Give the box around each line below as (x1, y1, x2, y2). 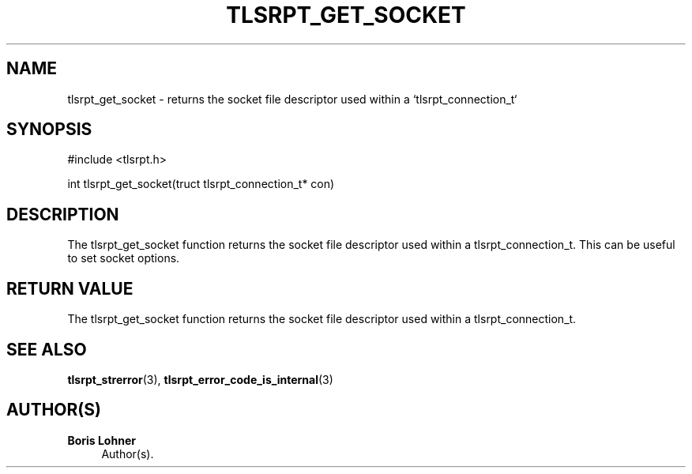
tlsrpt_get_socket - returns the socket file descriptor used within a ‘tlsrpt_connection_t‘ (67, 92, 517, 106)
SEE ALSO (6, 339, 87, 359)
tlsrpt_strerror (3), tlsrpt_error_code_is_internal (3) (67, 372, 333, 386)
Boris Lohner (67, 433, 136, 447)
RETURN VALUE (6, 278, 134, 299)
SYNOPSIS (6, 119, 92, 140)
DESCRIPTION (6, 204, 119, 224)
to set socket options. (67, 251, 180, 265)
